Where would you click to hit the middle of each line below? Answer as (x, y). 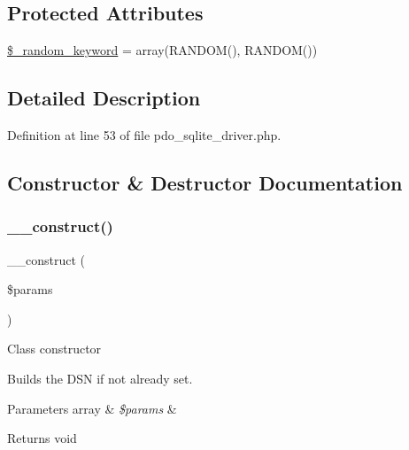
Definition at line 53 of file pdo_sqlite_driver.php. (144, 135)
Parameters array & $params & (92, 408)
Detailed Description (104, 98)
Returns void (42, 438)
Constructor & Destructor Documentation (205, 182)
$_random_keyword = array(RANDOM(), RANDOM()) (162, 50)
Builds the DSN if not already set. (100, 378)
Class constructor (54, 349)
